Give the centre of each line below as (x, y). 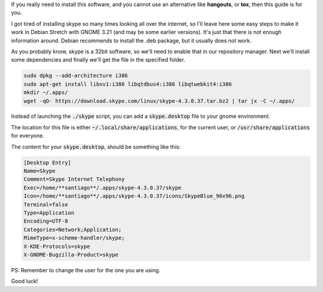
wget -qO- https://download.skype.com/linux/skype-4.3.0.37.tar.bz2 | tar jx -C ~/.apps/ (159, 101)
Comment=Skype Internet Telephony (74, 179)
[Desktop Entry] (48, 162)
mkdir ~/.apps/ (46, 92)
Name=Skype (39, 171)
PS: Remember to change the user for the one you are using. (86, 270)
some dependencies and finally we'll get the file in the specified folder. (98, 60)
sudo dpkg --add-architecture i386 (76, 76)
